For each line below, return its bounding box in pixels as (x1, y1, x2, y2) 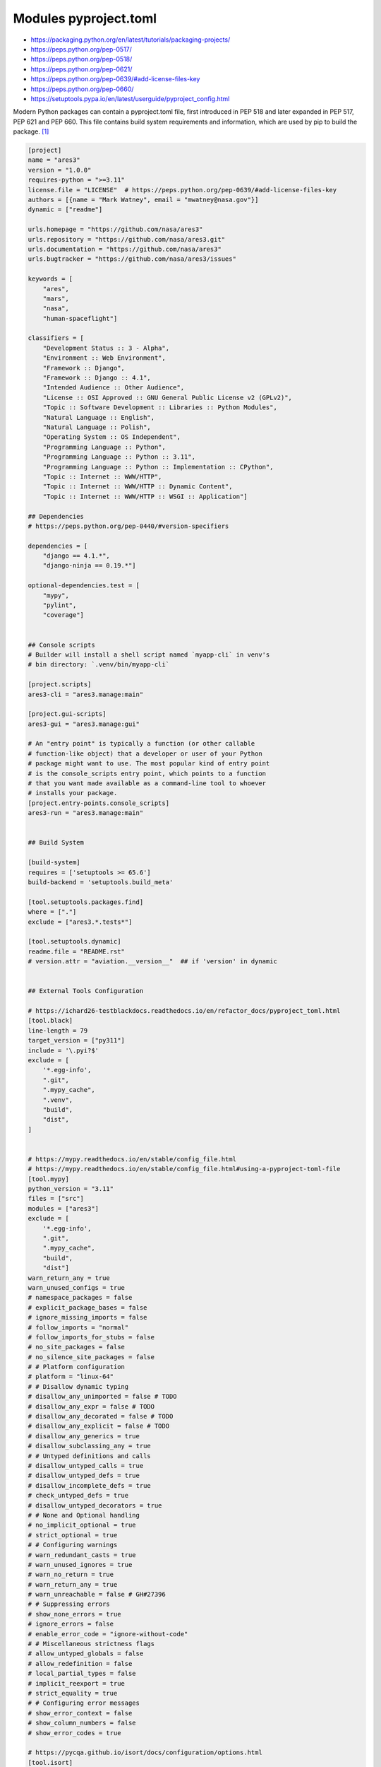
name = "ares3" (28, 156, 80, 164)
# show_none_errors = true (28, 1610, 121, 1618)
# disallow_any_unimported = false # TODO (28, 1392, 177, 1401)
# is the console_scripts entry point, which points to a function (28, 769, 267, 777)
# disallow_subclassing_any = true (28, 1442, 151, 1450)
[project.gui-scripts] (28, 710, 107, 718)
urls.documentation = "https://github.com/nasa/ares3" (28, 245, 222, 253)
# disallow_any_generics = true (28, 1432, 140, 1440)
